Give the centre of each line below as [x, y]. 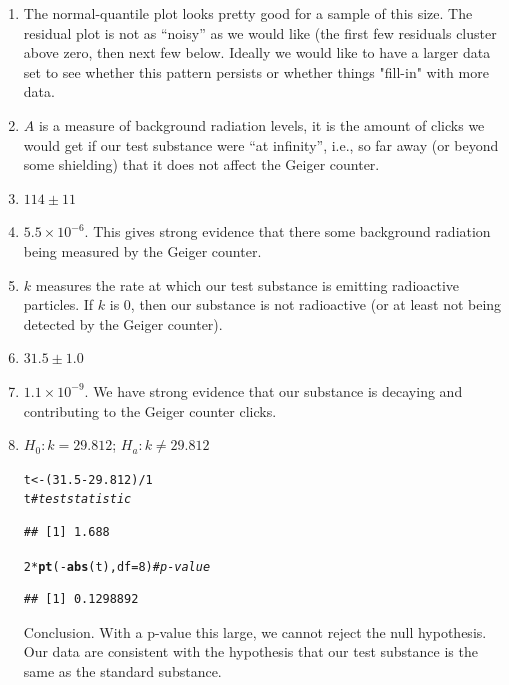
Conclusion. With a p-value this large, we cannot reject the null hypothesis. [255, 631]
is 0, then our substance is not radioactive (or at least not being [305, 304]
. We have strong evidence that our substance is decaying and [273, 390]
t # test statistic [77, 499]
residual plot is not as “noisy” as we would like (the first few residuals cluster [260, 32]
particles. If [58, 304]
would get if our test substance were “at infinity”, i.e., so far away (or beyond [261, 144]
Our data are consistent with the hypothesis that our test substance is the [250, 651]
